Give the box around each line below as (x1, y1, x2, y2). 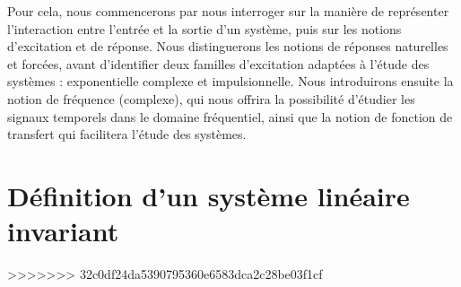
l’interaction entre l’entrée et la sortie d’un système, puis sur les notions (7, 19, 402, 38)
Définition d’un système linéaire (7, 177, 410, 213)
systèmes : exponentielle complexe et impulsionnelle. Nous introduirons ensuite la (7, 72, 454, 91)
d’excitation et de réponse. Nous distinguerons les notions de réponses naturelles (7, 37, 448, 56)
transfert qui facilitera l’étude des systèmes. (7, 125, 247, 143)
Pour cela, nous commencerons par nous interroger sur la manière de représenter (7, 2, 449, 20)
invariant (7, 213, 119, 249)
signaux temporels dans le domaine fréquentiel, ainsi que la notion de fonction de (7, 107, 453, 126)
